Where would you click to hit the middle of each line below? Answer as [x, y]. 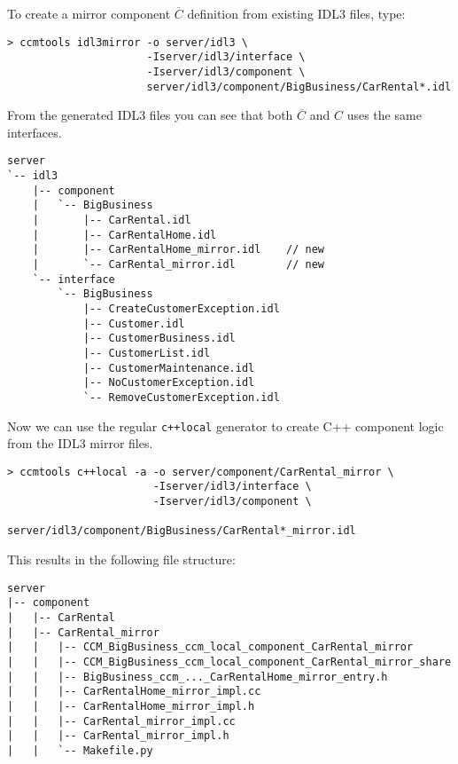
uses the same [384, 115]
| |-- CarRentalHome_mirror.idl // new [178, 250]
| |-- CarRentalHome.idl [124, 235]
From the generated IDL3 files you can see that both [150, 115]
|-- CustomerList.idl [147, 353]
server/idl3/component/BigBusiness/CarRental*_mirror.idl [182, 531]
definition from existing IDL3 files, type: [296, 13]
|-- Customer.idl [134, 323]
